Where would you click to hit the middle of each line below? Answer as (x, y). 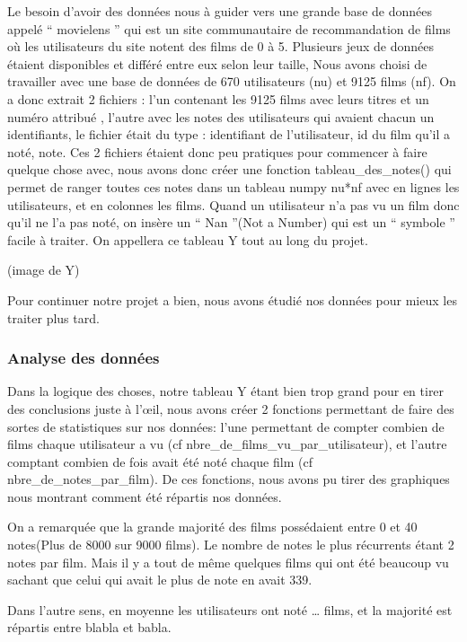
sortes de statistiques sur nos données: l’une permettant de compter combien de (226, 426)
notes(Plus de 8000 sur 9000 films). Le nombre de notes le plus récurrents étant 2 (231, 545)
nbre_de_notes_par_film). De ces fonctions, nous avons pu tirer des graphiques (229, 479)
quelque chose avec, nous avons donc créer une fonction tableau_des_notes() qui (229, 169)
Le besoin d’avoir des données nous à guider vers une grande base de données (220, 11)
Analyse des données (84, 358)
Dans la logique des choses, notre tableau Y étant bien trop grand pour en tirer (226, 391)
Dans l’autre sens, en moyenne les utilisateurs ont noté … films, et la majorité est (230, 609)
